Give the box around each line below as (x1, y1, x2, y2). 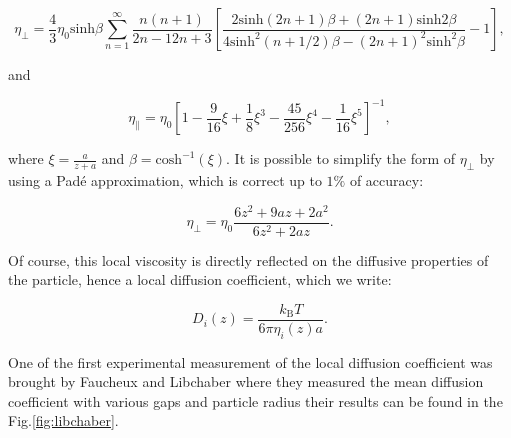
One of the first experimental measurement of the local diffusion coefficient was (8, 351, 493, 372)
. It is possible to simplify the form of (226, 148, 456, 169)
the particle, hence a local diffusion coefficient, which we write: (8, 269, 392, 290)
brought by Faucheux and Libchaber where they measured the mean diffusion (8, 371, 484, 392)
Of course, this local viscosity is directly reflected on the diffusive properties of (8, 249, 489, 270)
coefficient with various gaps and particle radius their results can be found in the (8, 390, 503, 411)
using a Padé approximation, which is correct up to (8, 169, 322, 190)
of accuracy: (349, 169, 424, 190)
